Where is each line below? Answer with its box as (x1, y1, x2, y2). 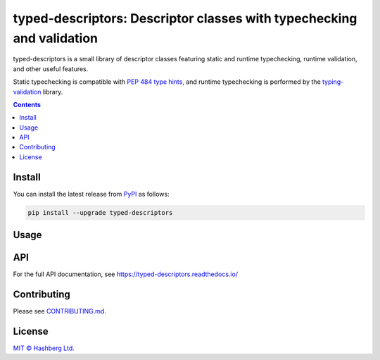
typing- (322, 77, 344, 86)
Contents (13, 100, 42, 108)
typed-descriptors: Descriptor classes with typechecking (13, 11, 357, 26)
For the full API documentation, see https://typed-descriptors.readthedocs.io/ (13, 270, 239, 278)
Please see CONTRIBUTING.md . (13, 307, 107, 316)
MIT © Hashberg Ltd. (13, 344, 75, 352)
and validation (13, 30, 99, 46)
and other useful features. (13, 64, 89, 73)
